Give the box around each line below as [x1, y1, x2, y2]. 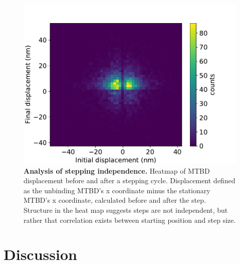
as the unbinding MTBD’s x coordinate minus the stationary [24, 185, 210, 195]
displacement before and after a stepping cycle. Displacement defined [24, 175, 235, 186]
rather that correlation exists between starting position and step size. [24, 214, 236, 225]
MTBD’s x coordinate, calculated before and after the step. [24, 195, 206, 205]
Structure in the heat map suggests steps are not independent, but [24, 204, 228, 215]
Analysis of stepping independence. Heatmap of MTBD [24, 165, 210, 176]
